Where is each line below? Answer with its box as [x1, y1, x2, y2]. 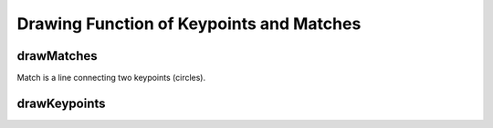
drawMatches [16, 48, 98, 64]
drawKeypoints [16, 95, 106, 111]
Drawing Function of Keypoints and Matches [16, 14, 362, 34]
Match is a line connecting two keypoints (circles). [16, 73, 205, 84]
